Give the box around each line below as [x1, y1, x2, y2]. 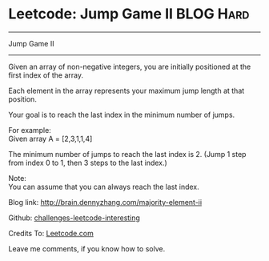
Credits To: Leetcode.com [8, 228, 94, 238]
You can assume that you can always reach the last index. [8, 182, 200, 191]
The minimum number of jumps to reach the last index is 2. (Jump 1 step [8, 149, 247, 159]
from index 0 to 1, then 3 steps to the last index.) [8, 158, 168, 167]
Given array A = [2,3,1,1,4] [8, 134, 93, 143]
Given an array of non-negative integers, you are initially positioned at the [8, 62, 251, 71]
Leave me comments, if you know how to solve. [8, 243, 166, 253]
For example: [8, 125, 52, 135]
